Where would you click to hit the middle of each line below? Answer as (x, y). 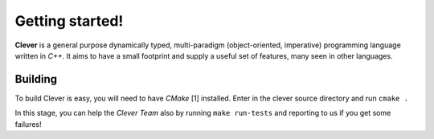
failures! (28, 124)
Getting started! (69, 21)
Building (36, 79)
